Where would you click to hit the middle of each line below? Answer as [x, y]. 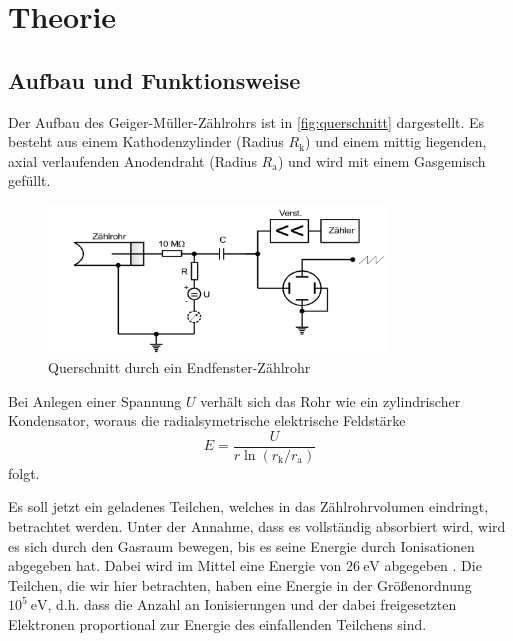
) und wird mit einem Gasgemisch [381, 160]
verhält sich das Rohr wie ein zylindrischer [330, 400]
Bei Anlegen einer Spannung [95, 400]
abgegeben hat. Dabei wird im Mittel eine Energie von [175, 565]
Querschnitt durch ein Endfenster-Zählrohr [179, 366]
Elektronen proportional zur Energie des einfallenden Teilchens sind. [217, 623]
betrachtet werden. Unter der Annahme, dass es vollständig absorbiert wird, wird [257, 525]
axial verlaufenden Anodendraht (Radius [132, 160]
